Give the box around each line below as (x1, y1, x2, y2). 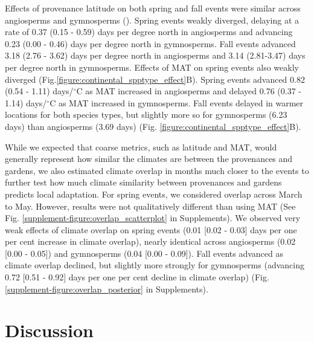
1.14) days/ (5, 96, 47, 109)
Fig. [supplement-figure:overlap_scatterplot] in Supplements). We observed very (5, 211, 301, 224)
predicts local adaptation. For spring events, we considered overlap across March (5, 187, 303, 200)
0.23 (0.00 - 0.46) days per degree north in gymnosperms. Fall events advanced (5, 37, 296, 50)
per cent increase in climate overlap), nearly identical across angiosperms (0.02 (5, 235, 296, 248)
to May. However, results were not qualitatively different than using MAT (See (5, 199, 296, 212)
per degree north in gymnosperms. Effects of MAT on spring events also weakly (5, 60, 299, 73)
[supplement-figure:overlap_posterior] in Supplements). (5, 282, 208, 295)
